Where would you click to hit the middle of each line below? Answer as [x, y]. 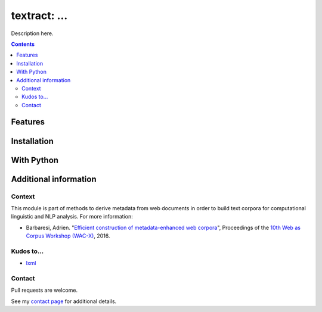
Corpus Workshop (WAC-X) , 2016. [68, 236]
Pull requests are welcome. [44, 290]
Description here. [32, 33]
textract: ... [39, 15]
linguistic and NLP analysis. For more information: [72, 217]
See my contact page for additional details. [64, 301]
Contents [23, 44]
